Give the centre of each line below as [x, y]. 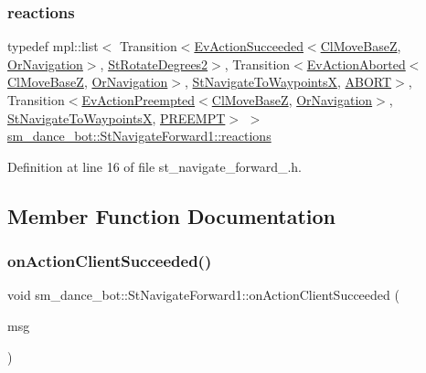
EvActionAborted [356, 64]
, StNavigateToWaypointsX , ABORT [288, 82]
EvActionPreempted [138, 100]
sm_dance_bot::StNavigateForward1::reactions [139, 136]
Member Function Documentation [172, 215]
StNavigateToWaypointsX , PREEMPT [117, 117]
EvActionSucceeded [249, 46]
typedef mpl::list [53, 46]
